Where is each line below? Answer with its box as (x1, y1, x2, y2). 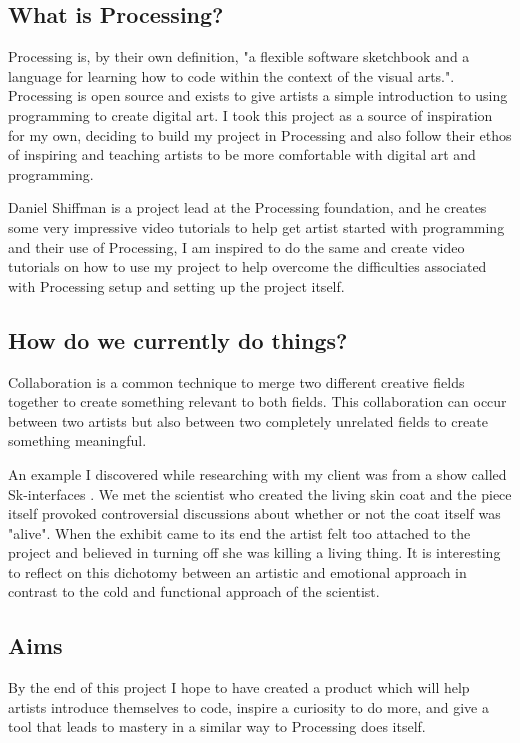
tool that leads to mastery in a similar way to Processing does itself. (8, 716, 426, 737)
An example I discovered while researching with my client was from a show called (8, 463, 507, 484)
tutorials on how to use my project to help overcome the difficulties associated (8, 256, 487, 277)
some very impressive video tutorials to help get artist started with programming (8, 216, 505, 237)
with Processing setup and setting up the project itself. (8, 275, 345, 296)
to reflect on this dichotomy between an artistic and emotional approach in (8, 561, 467, 582)
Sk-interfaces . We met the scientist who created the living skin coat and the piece (8, 483, 512, 504)
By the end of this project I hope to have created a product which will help (8, 677, 470, 698)
